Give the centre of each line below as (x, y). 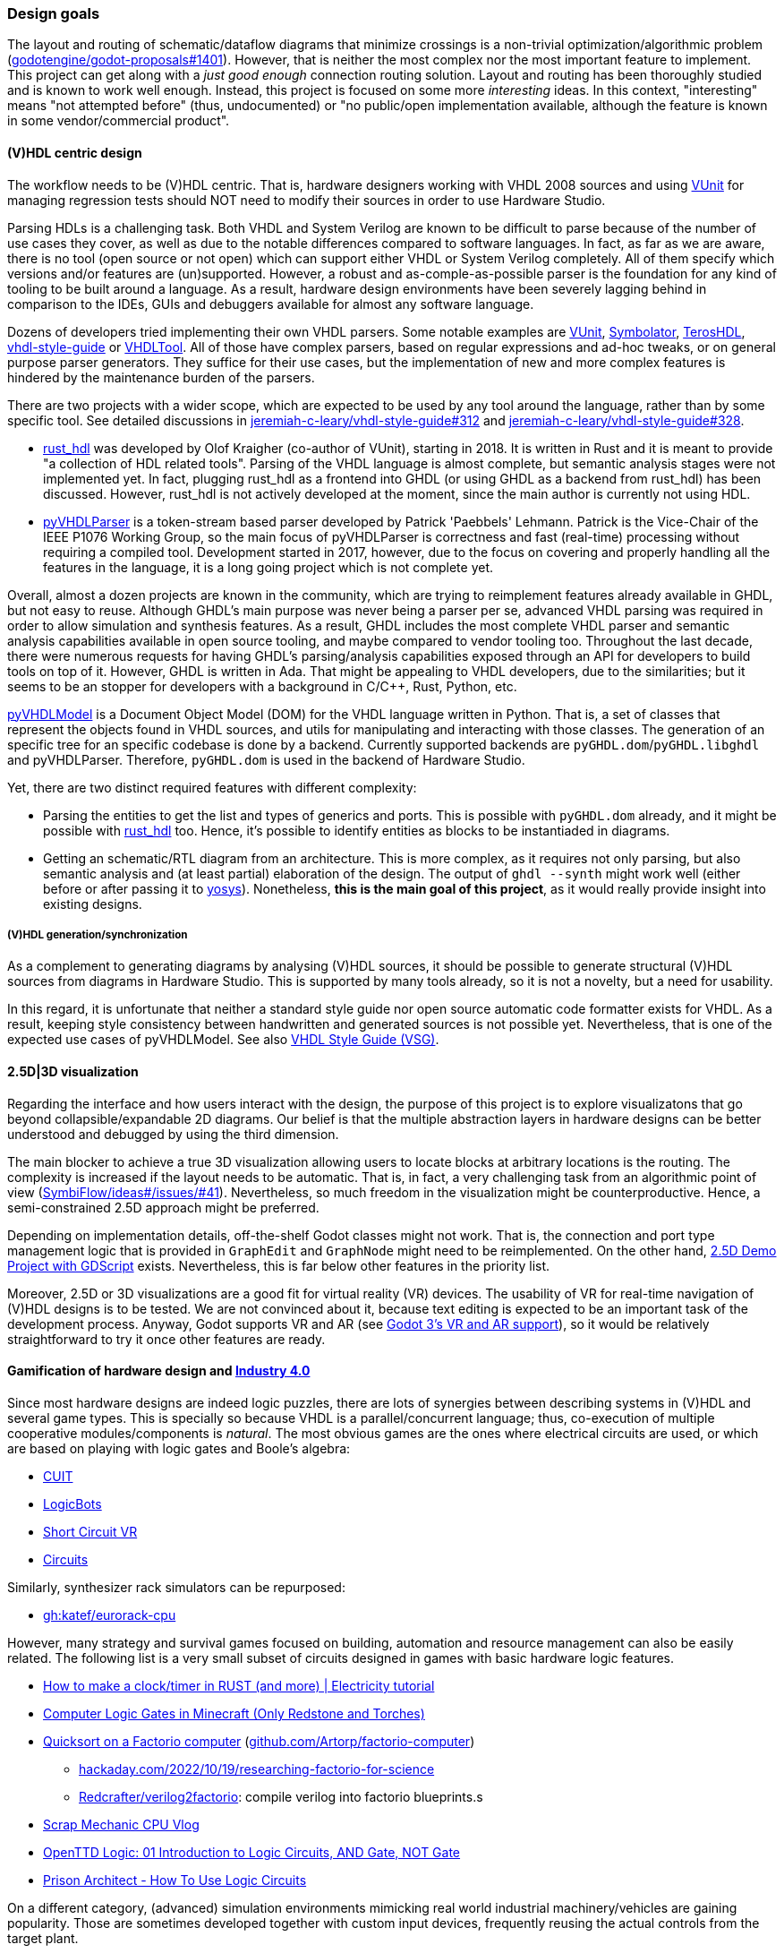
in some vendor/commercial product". (119, 121)
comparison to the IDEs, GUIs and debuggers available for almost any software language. (271, 304)
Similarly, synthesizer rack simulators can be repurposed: (176, 1587)
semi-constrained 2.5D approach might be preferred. (163, 1207)
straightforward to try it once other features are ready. (166, 1339)
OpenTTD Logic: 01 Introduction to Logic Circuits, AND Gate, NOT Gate (252, 1852)
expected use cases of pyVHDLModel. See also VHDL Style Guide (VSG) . (223, 1040)
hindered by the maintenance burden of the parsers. (161, 377)
